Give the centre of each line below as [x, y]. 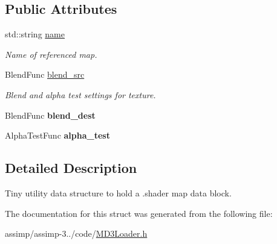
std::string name [35, 34]
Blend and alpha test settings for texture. [80, 94]
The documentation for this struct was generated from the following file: [139, 213]
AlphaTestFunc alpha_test [57, 135]
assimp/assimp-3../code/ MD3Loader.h [76, 233]
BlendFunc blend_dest [50, 115]
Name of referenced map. [51, 54]
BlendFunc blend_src [45, 74]
